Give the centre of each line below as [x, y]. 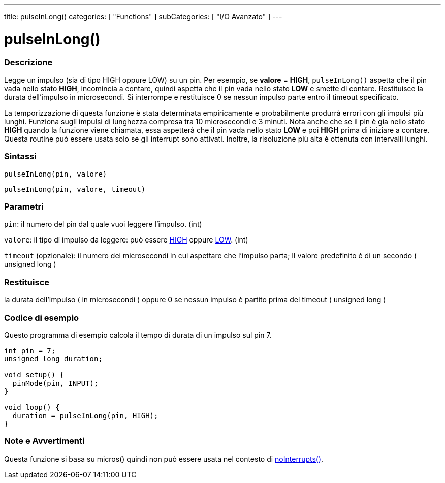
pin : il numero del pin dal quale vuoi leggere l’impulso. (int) [103, 224]
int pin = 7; [30, 350]
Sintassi [20, 157]
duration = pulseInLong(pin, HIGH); [85, 415]
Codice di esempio [42, 317]
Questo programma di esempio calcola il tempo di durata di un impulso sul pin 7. [138, 335]
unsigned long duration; [53, 358]
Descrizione [28, 62]
